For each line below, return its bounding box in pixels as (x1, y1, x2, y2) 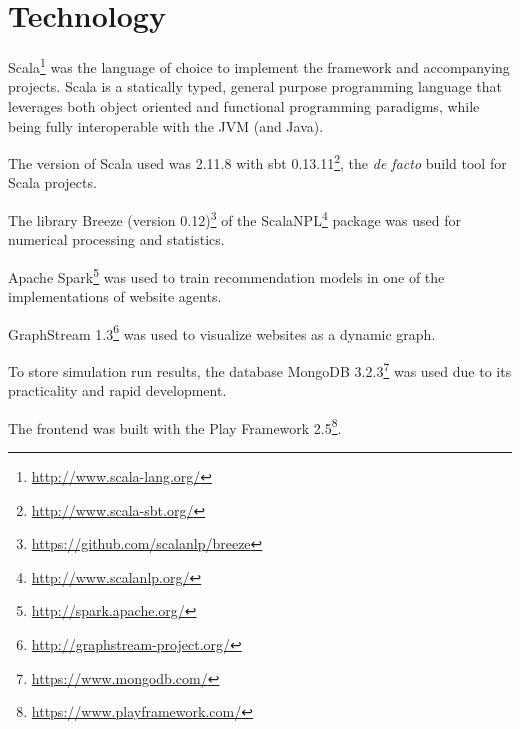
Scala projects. (8, 172, 97, 193)
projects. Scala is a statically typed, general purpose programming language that (8, 76, 503, 97)
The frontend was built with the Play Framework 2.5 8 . (8, 414, 342, 438)
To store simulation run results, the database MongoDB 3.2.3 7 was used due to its (8, 357, 512, 381)
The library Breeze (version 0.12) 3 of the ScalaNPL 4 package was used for (8, 207, 461, 230)
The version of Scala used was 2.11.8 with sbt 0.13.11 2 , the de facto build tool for (8, 150, 507, 173)
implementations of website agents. (8, 286, 222, 307)
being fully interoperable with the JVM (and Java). (8, 115, 324, 136)
